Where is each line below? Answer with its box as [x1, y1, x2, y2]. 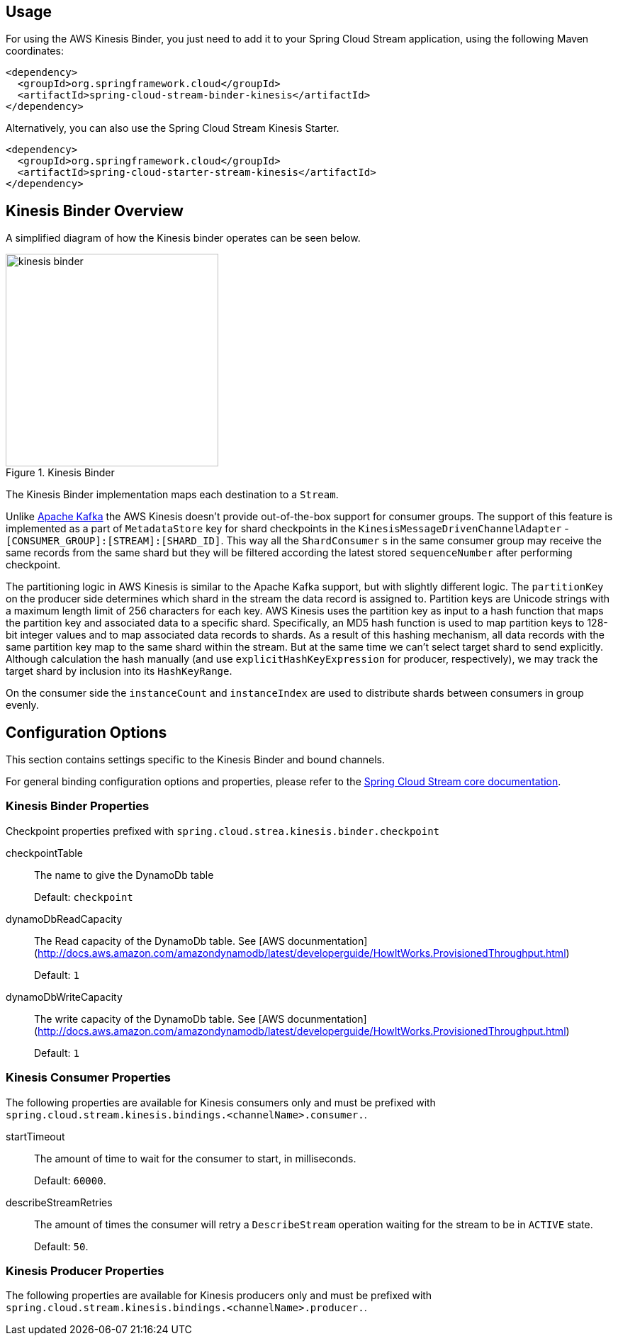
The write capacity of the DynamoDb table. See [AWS [34, 1012, 285, 1025]
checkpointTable [6, 846, 83, 859]
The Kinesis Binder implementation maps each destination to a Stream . [6, 488, 339, 501]
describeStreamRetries [6, 1196, 113, 1208]
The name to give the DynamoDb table [34, 868, 214, 881]
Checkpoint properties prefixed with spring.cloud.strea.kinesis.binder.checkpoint [6, 824, 440, 837]
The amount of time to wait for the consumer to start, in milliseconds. [34, 1152, 356, 1165]
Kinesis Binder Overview [6, 201, 184, 220]
